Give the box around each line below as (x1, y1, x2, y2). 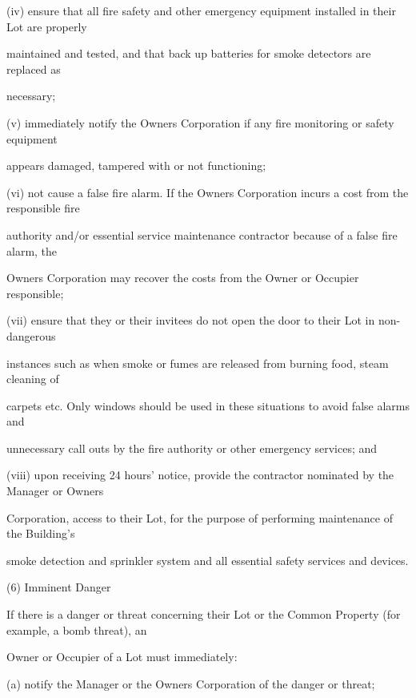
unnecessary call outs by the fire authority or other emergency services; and (6, 439, 378, 456)
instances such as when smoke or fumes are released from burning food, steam (6, 354, 389, 371)
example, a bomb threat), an (6, 621, 147, 638)
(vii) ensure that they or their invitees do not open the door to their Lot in (6, 312, 375, 329)
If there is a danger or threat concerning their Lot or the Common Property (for (6, 606, 401, 623)
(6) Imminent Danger (6, 579, 111, 595)
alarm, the (6, 242, 58, 259)
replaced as (6, 60, 61, 77)
